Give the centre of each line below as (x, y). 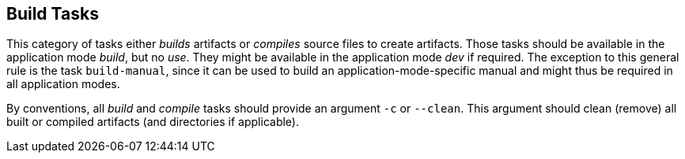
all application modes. (63, 84)
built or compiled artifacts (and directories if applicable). (153, 122)
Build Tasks (53, 14)
